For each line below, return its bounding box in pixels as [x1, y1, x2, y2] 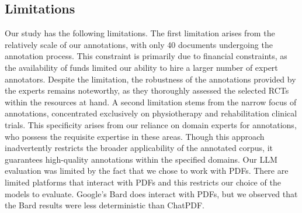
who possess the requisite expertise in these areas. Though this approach [5, 130, 265, 142]
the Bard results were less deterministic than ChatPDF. [5, 199, 204, 211]
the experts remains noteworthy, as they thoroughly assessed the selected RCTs [5, 84, 289, 97]
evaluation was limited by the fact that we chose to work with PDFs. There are [5, 164, 289, 177]
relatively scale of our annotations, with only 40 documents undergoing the [5, 38, 273, 50]
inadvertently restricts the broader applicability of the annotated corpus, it [5, 142, 273, 154]
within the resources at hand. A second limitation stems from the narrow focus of [5, 95, 297, 108]
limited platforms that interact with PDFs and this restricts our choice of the [5, 176, 281, 188]
